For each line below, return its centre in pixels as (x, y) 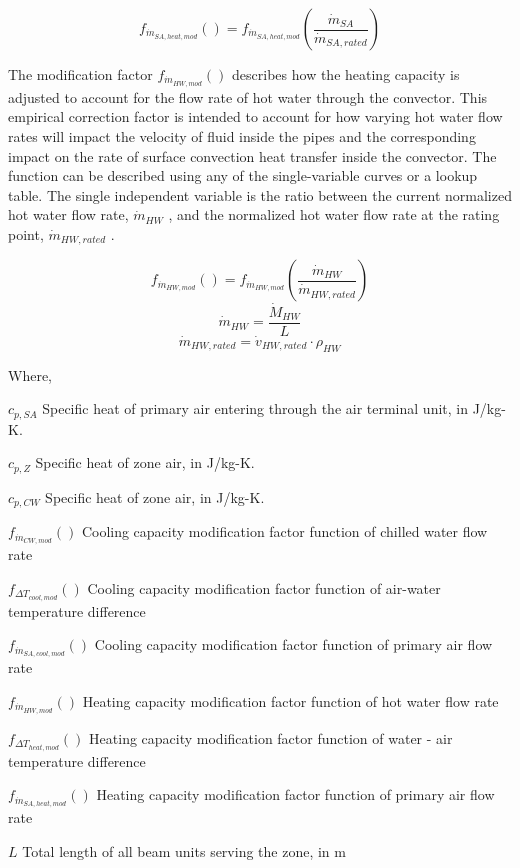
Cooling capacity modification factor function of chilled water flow (284, 531)
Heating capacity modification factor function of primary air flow (295, 794)
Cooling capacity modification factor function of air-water (264, 587)
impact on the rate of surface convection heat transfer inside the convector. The (252, 155)
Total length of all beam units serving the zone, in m (184, 850)
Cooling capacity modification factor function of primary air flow (293, 644)
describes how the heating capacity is (346, 74)
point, (26, 234)
